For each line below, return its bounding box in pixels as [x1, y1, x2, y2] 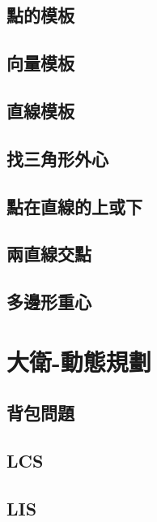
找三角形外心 [6, 145, 108, 170]
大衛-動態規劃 [6, 344, 151, 377]
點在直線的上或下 [6, 193, 142, 218]
